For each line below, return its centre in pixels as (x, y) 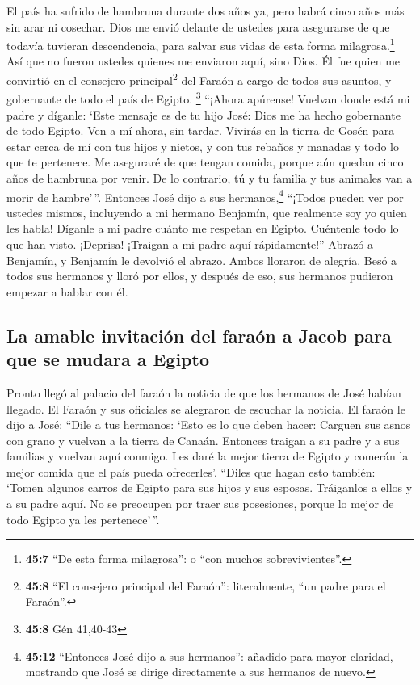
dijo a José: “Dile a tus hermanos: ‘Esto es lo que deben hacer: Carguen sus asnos (209, 424)
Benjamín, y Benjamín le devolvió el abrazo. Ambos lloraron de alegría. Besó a (202, 260)
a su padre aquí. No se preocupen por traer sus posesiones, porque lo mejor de (200, 504)
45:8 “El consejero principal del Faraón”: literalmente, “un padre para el (206, 585)
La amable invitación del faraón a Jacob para (199, 335)
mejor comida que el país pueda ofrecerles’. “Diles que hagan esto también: (191, 471)
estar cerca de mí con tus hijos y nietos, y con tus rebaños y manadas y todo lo (203, 146)
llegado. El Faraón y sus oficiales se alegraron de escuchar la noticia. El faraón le (206, 408)
